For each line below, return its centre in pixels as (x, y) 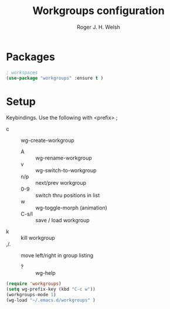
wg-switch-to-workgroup (66, 171)
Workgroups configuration (98, 11)
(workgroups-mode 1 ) (31, 295)
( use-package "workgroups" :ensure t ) (55, 78)
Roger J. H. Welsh (98, 27)
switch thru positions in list (68, 195)
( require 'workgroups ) (34, 284)
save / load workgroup (62, 220)
